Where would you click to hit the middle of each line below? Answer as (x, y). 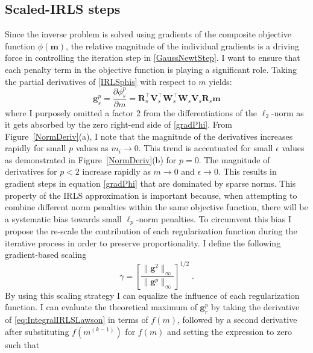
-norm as (287, 112)
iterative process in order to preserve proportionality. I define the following (143, 242)
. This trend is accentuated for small (206, 148)
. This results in (247, 171)
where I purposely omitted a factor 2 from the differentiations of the (131, 112)
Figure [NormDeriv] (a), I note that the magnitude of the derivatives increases (149, 136)
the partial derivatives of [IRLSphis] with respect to (100, 81)
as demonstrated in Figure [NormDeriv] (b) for (91, 159)
